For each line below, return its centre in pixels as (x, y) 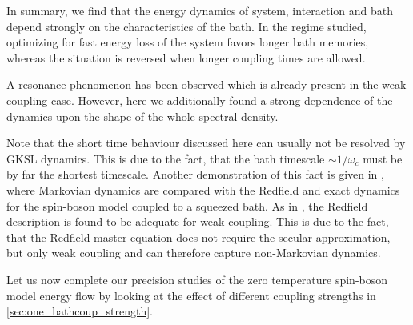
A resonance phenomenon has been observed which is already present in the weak (206, 84)
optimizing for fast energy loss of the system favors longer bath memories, (188, 42)
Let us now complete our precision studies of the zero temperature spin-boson (197, 279)
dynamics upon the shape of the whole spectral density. (142, 116)
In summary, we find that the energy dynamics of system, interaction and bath (200, 10)
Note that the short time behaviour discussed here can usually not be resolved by (206, 143)
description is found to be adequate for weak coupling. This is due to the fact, (198, 221)
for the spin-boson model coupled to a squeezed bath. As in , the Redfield (187, 205)
